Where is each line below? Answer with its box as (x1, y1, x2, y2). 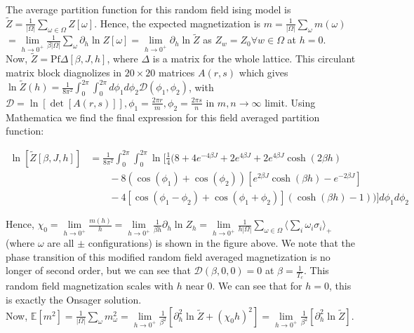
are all (47, 236, 74, 250)
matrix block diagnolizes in (6, 64, 122, 79)
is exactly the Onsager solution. (6, 292, 142, 307)
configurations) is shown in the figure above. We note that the (88, 236, 355, 250)
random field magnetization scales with (6, 278, 173, 293)
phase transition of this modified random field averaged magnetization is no (6, 249, 330, 264)
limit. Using (265, 95, 316, 109)
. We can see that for (212, 278, 302, 293)
